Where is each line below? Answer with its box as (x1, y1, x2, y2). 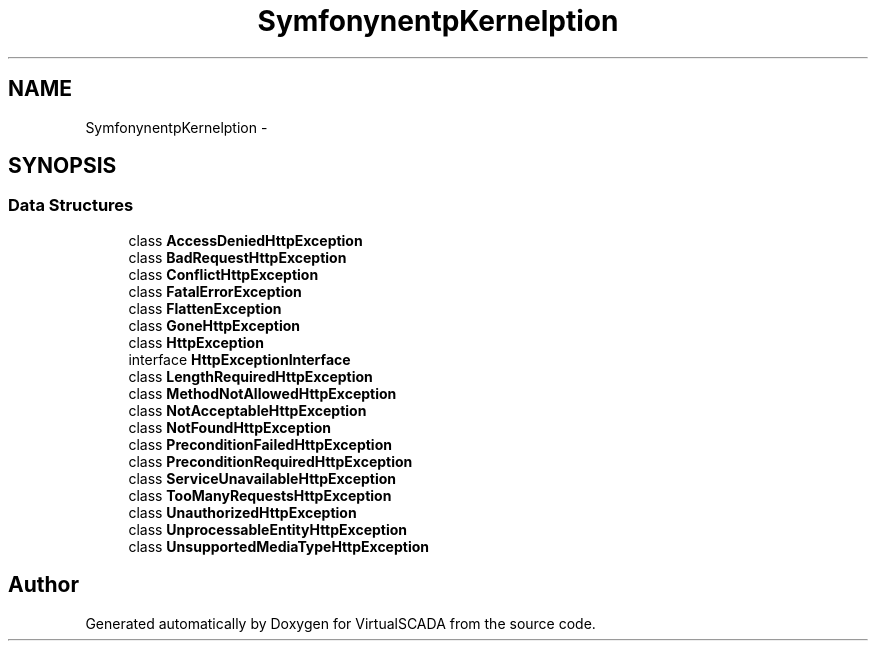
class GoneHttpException (128, 316, 301, 334)
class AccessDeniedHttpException (128, 231, 363, 249)
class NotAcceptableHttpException (128, 401, 367, 419)
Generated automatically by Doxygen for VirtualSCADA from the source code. (85, 614, 596, 632)
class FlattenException (128, 299, 282, 317)
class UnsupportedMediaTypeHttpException (128, 537, 430, 555)
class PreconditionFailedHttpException (128, 435, 392, 453)
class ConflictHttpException (128, 265, 319, 283)
